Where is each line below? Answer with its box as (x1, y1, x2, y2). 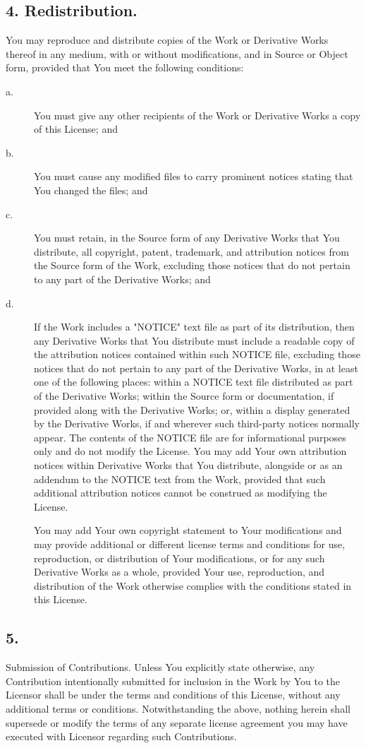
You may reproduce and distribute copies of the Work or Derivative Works (6, 32, 329, 47)
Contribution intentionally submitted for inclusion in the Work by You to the (6, 673, 341, 688)
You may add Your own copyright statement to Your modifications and (34, 523, 342, 538)
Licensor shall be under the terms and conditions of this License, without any (6, 687, 341, 702)
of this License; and (34, 121, 118, 136)
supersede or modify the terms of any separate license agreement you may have (6, 715, 348, 730)
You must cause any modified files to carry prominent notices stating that (34, 169, 353, 184)
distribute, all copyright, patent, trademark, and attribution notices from (34, 244, 349, 259)
